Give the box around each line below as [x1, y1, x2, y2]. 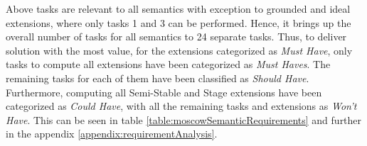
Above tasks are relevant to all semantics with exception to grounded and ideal [6, 1, 351, 16]
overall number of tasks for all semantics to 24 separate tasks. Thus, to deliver [6, 29, 347, 44]
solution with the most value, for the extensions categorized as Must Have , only [6, 43, 353, 57]
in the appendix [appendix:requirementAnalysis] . [6, 126, 218, 141]
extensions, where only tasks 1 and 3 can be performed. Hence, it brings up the [6, 15, 351, 30]
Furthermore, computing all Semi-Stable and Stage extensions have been [6, 84, 322, 99]
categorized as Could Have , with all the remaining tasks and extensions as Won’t [6, 99, 357, 113]
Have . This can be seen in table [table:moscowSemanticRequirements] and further [6, 112, 362, 127]
